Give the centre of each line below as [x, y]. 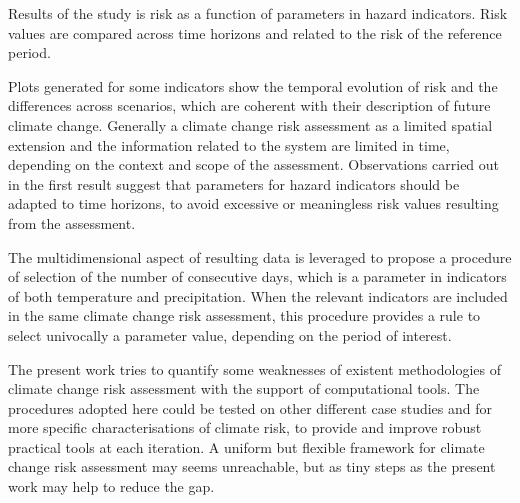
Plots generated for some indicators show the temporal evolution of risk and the [253, 85]
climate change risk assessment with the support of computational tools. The [244, 388]
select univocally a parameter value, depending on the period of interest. [230, 334]
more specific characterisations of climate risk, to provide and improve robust [245, 427]
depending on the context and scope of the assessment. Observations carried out [254, 164]
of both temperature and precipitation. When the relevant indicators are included [258, 295]
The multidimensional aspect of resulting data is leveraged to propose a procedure [260, 256]
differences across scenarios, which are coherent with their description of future [249, 105]
